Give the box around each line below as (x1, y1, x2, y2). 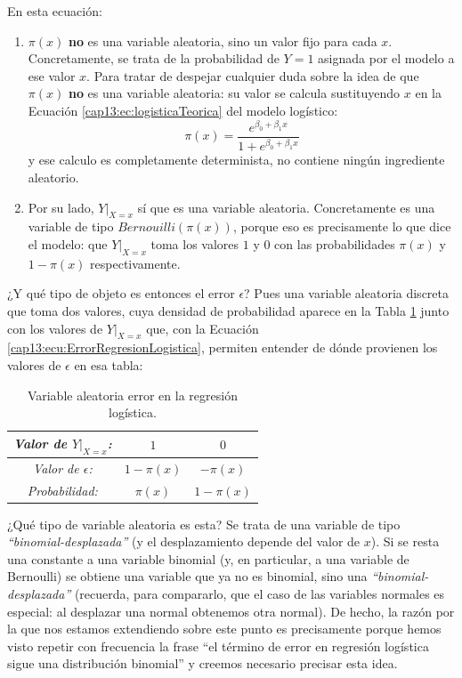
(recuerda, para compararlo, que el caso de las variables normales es (74, 585, 445, 603)
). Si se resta (370, 532, 440, 551)
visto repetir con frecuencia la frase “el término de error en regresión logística (7, 636, 429, 655)
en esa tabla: (74, 355, 143, 374)
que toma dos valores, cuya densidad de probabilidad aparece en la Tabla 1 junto (7, 301, 450, 319)
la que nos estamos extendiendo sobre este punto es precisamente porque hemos (7, 619, 442, 638)
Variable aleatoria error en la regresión (27, 385, 238, 404)
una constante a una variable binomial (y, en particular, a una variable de (7, 549, 409, 568)
